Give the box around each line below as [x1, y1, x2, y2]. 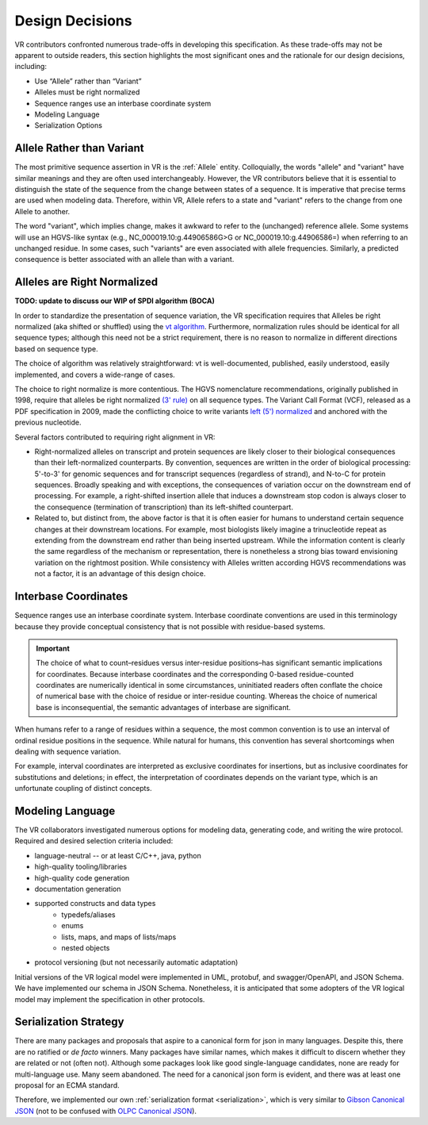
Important [36, 643, 71, 653]
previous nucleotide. [14, 417, 82, 428]
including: [14, 62, 48, 71]
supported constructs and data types [34, 899, 156, 908]
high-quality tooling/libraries [34, 862, 127, 872]
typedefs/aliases [61, 909, 116, 920]
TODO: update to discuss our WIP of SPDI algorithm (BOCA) [14, 296, 216, 305]
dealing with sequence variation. [14, 747, 121, 757]
